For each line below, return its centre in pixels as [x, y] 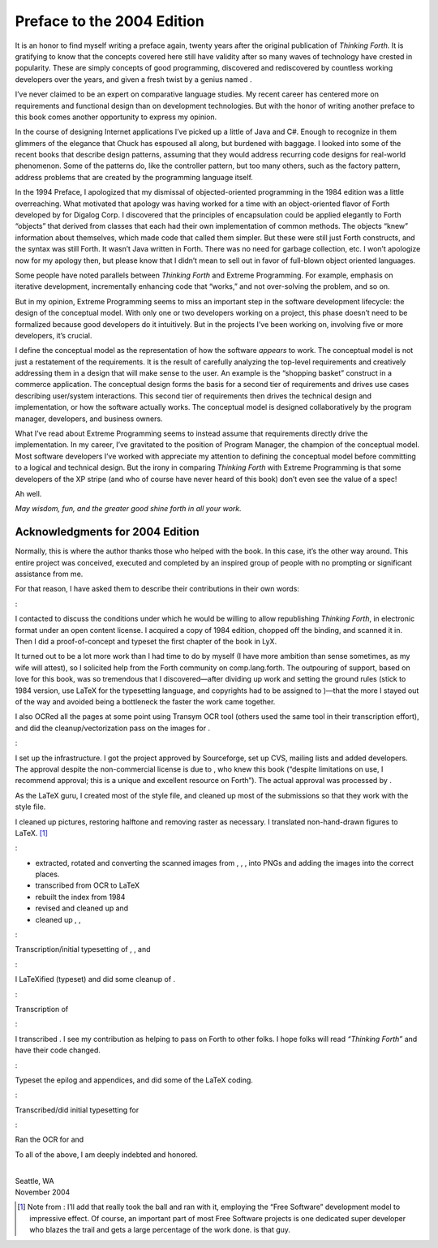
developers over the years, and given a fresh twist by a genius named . [133, 79]
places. [47, 874]
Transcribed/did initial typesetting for [77, 1110]
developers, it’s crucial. [54, 335]
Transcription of [42, 1009]
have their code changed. [58, 1050]
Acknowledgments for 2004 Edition [107, 532]
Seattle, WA [34, 1181]
